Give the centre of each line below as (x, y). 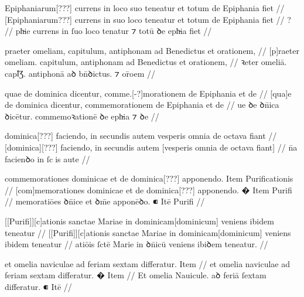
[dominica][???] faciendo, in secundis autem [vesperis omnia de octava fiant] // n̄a (151, 147)
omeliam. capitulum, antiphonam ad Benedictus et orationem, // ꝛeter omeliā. (146, 62)
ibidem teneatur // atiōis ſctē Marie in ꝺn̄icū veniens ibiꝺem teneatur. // (136, 244)
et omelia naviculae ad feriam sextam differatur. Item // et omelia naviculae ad (148, 263)
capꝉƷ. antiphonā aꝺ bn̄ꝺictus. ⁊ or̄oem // (80, 73)
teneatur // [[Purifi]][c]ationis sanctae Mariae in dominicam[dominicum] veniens (148, 232)
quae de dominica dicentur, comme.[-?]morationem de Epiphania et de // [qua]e (148, 93)
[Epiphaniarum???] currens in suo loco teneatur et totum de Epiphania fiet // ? (148, 19)
